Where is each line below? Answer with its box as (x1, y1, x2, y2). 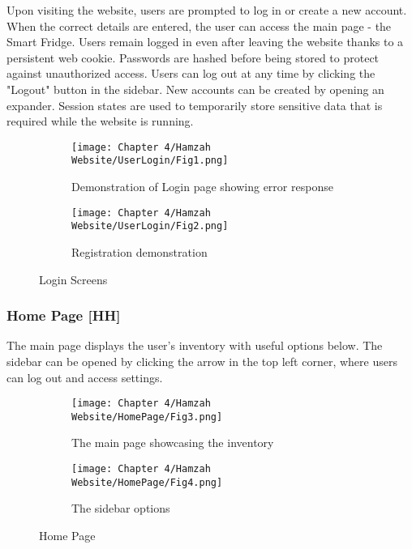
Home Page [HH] (6, 305, 121, 326)
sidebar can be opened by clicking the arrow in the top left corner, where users (6, 352, 397, 369)
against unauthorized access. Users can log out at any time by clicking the (6, 65, 376, 82)
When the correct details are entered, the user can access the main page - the (6, 17, 392, 34)
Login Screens (39, 270, 108, 287)
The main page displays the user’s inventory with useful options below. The (6, 337, 383, 354)
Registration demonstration (71, 243, 208, 260)
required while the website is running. (6, 113, 194, 130)
